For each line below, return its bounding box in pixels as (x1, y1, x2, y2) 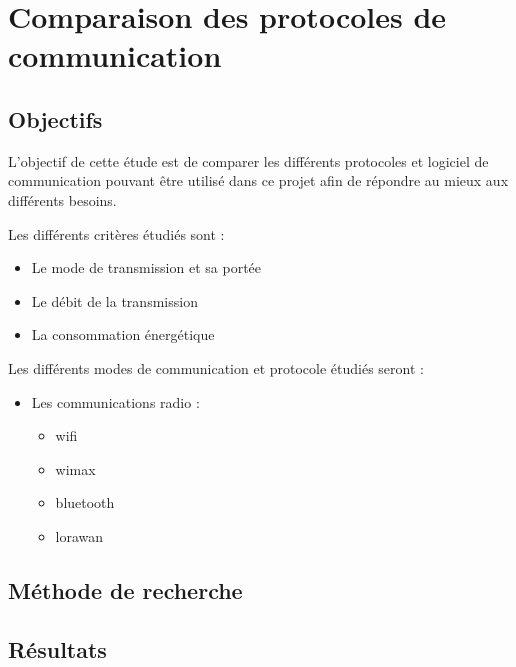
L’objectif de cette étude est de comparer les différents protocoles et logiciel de (8, 150, 489, 171)
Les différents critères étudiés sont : (8, 223, 225, 244)
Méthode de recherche (8, 574, 243, 605)
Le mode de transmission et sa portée (31, 257, 262, 278)
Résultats (8, 633, 107, 664)
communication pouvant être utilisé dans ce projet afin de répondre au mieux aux (8, 170, 509, 191)
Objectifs (8, 103, 103, 134)
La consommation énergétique (31, 324, 215, 345)
